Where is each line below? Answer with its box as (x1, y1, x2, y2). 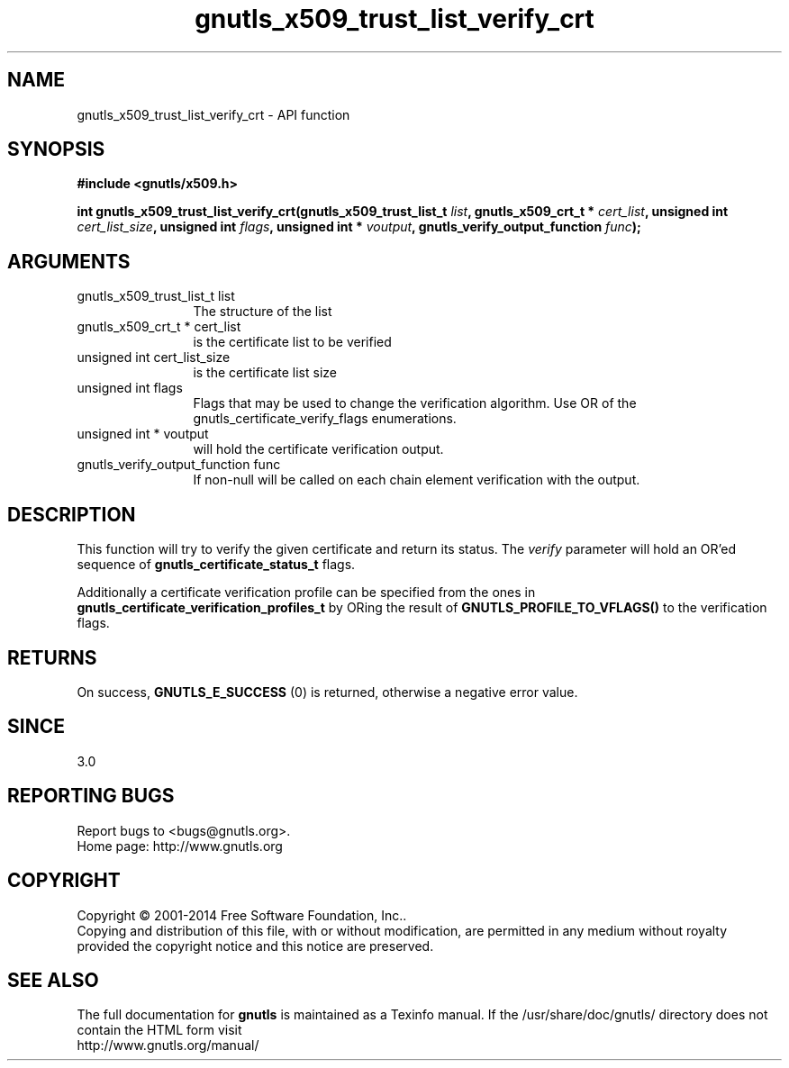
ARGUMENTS (7, 249, 131, 273)
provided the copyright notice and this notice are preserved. (77, 937, 434, 954)
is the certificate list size (193, 365, 337, 381)
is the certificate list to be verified (193, 334, 392, 350)
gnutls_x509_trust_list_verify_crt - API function (77, 106, 350, 122)
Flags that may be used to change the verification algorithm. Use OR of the (193, 395, 637, 412)
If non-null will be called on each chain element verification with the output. (193, 472, 640, 488)
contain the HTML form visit (77, 1022, 242, 1038)
